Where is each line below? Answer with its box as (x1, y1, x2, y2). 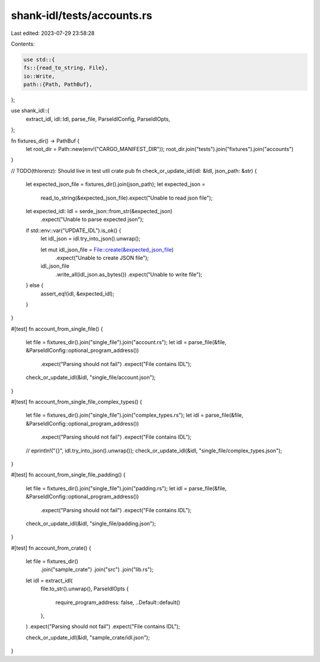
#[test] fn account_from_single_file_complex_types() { (11, 399, 142, 406)
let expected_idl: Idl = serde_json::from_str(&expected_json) (25, 207, 173, 214)
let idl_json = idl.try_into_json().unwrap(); (40, 235, 140, 242)
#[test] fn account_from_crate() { (11, 544, 91, 551)
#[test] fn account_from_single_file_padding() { (11, 471, 126, 478)
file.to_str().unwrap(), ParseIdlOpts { (40, 585, 129, 592)
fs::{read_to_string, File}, (23, 65, 108, 71)
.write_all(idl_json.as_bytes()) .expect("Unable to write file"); (55, 271, 203, 278)
